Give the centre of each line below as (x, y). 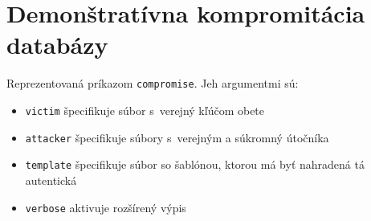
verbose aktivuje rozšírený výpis (106, 207)
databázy (57, 45)
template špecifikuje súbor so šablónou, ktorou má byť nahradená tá (195, 164)
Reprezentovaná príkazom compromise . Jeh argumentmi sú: (153, 83)
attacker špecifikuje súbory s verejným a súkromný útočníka (177, 137)
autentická (51, 180)
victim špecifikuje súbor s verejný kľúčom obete (145, 110)
